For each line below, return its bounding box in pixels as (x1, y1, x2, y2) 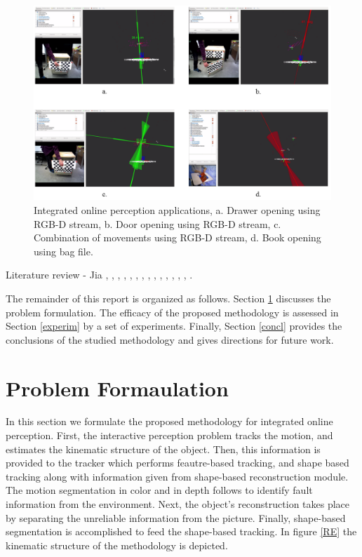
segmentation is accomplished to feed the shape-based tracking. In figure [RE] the (6, 524, 357, 539)
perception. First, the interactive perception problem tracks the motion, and (6, 428, 333, 443)
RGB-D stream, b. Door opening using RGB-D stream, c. (34, 216, 281, 231)
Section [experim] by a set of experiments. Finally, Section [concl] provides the (6, 318, 342, 333)
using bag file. (34, 243, 93, 258)
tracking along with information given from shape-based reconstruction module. (6, 469, 349, 483)
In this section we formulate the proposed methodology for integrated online (6, 414, 333, 429)
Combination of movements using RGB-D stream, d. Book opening (34, 230, 321, 245)
